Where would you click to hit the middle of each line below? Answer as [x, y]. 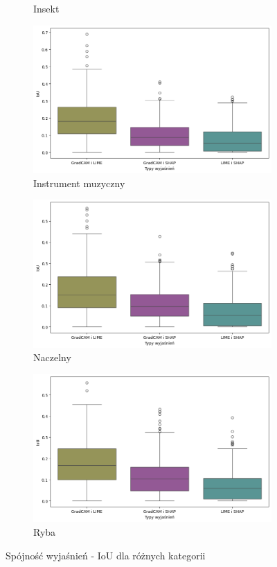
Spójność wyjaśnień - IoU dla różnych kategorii [106, 555]
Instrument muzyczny [79, 183]
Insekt [46, 8]
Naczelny [52, 357]
